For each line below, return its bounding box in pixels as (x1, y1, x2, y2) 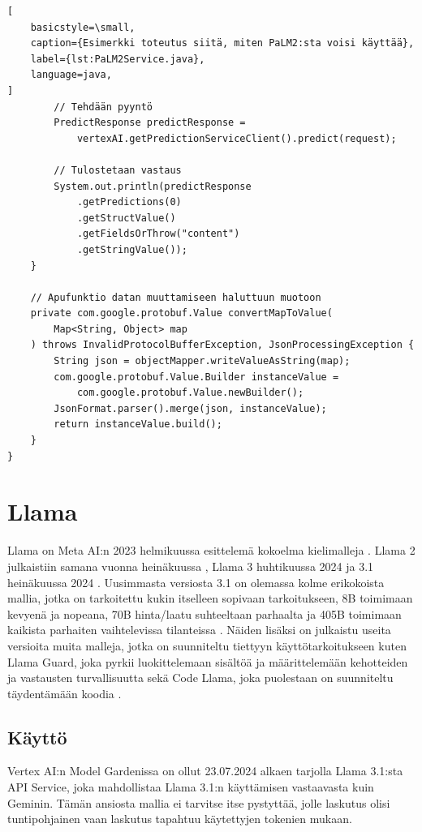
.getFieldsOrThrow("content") (76, 228, 240, 240)
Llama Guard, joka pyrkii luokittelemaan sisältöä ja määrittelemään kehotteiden (7, 653, 408, 670)
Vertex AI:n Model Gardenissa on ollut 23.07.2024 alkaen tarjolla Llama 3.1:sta (7, 762, 403, 779)
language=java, (30, 69, 112, 81)
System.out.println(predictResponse (54, 180, 252, 192)
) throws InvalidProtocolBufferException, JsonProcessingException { (30, 339, 415, 351)
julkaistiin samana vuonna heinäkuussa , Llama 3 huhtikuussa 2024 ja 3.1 (7, 557, 374, 574)
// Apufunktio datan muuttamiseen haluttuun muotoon (30, 291, 321, 303)
